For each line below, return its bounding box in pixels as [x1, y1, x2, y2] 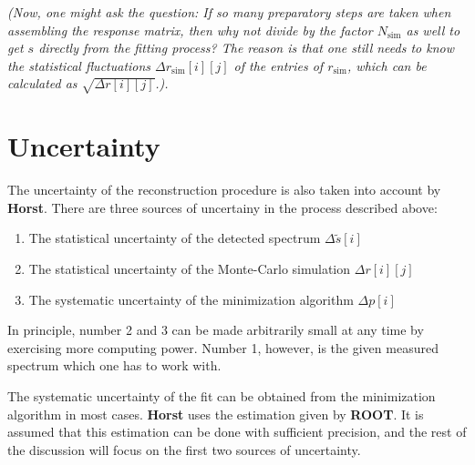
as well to [406, 20, 460, 39]
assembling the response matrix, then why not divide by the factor [7, 20, 373, 39]
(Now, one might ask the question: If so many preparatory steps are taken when [7, 3, 451, 21]
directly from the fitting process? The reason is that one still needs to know [38, 38, 455, 57]
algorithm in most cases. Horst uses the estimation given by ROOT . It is [7, 404, 424, 423]
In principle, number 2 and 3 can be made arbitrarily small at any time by [7, 320, 424, 339]
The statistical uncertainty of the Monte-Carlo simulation [28, 259, 351, 278]
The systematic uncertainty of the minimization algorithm [28, 289, 354, 308]
